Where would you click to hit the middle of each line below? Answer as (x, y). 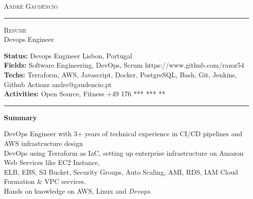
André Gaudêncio (31, 6)
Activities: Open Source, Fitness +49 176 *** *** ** (85, 94)
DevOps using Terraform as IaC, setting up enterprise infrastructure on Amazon (124, 153)
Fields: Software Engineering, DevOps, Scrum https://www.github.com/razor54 (124, 65)
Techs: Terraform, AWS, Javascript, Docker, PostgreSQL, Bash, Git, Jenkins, (120, 74)
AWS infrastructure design (44, 143)
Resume (15, 29)
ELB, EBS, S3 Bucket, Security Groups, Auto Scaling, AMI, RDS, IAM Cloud (121, 172)
